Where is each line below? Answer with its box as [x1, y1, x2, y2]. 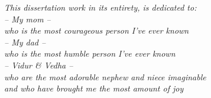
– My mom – [4, 12, 51, 25]
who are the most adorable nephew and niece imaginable [4, 70, 206, 83]
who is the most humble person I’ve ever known [4, 47, 176, 60]
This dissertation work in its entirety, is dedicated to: [4, 1, 197, 13]
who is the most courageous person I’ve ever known [4, 24, 189, 37]
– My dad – [4, 35, 46, 48]
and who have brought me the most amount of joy [4, 82, 184, 94]
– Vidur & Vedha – [4, 58, 73, 71]
